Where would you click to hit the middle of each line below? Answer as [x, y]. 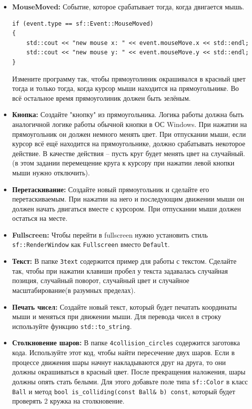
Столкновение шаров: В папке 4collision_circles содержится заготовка [126, 343]
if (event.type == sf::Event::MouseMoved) [83, 23]
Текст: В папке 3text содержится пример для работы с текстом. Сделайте [124, 261]
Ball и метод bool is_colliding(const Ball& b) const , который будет [124, 391]
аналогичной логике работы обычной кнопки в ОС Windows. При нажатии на [129, 124]
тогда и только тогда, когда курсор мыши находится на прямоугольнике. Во [126, 88]
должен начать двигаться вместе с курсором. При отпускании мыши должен [126, 208]
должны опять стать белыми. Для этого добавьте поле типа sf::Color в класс [130, 381]
